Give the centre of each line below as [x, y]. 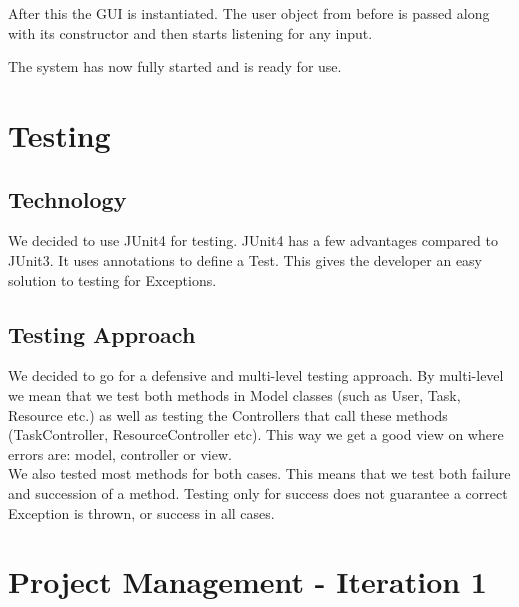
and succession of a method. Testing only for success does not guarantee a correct [258, 492]
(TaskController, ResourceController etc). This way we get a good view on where [256, 434]
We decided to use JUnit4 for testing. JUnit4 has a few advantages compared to [253, 240]
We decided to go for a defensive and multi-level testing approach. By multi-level [256, 375]
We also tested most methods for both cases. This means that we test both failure [259, 473]
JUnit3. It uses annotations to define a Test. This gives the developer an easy [245, 259]
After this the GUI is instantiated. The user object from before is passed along [249, 13]
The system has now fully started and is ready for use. [175, 66]
